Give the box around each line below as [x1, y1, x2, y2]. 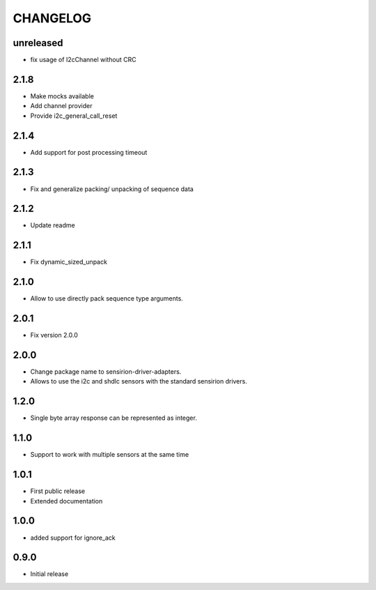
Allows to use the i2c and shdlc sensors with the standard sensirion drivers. [30, 377, 247, 386]
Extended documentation [30, 497, 103, 505]
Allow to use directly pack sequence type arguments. [30, 294, 184, 303]
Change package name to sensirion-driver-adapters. [30, 368, 182, 376]
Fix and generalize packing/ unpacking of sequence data [30, 185, 194, 193]
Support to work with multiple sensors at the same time [30, 451, 189, 459]
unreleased [13, 37, 63, 49]
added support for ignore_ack [30, 534, 116, 542]
